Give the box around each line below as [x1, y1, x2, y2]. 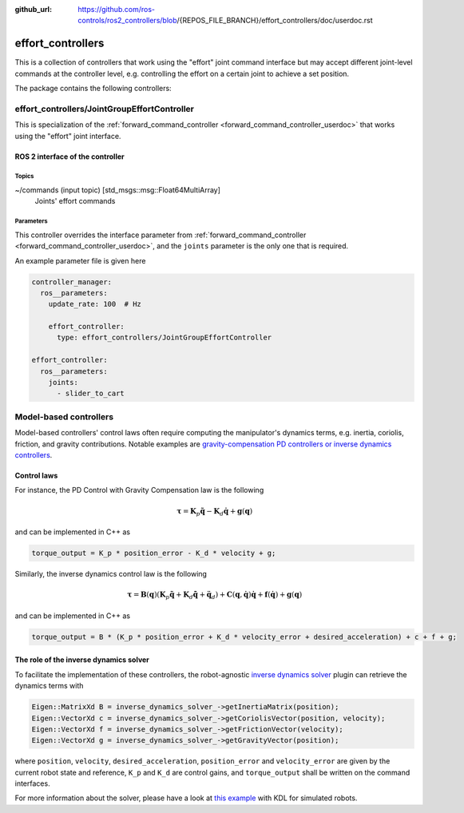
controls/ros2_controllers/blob [77, 16, 177, 26]
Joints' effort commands [34, 196, 116, 206]
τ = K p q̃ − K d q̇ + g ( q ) [176, 506, 253, 518]
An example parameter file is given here [14, 256, 146, 265]
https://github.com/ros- [77, 5, 156, 14]
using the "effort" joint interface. [14, 131, 121, 141]
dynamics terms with [14, 681, 84, 691]
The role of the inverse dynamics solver [14, 655, 149, 664]
